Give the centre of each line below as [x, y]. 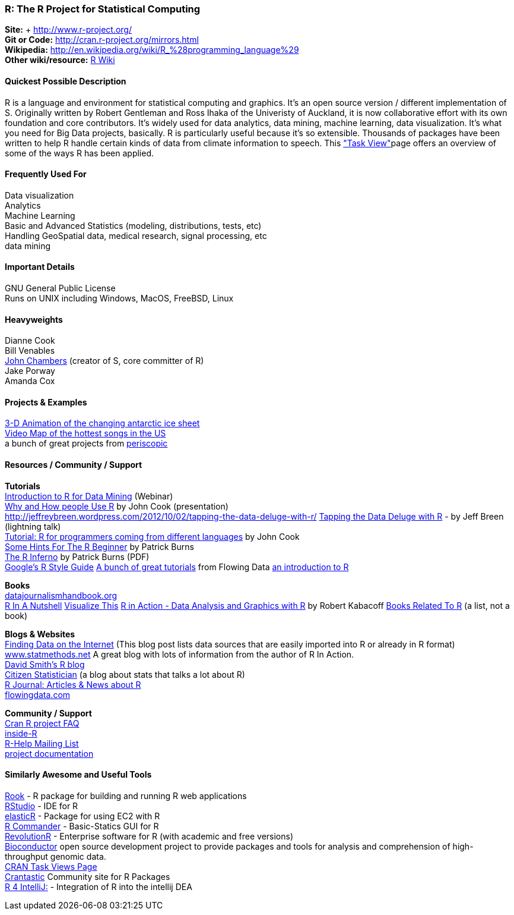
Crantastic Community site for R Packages [88, 876]
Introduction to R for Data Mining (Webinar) [89, 496]
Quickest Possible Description [66, 81]
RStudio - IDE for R [42, 806]
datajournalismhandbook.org [61, 595]
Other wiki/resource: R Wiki [60, 60]
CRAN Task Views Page [51, 866]
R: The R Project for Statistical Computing [103, 9]
